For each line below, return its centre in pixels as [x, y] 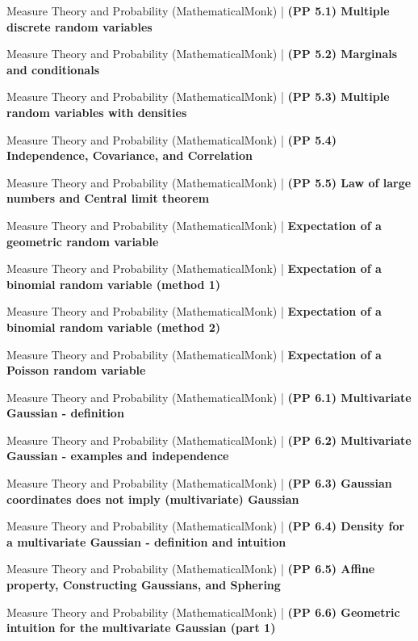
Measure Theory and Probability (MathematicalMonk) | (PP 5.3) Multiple [198, 96]
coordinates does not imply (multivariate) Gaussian [153, 499]
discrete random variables [79, 26]
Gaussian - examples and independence [118, 456]
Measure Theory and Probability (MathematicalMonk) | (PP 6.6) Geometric [203, 612]
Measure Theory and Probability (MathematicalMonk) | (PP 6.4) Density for [206, 526]
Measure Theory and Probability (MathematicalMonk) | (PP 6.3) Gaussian [199, 483]
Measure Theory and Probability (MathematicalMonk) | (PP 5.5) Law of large [209, 182]
